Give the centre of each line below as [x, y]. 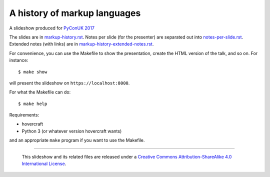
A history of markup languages [75, 13]
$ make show [33, 72]
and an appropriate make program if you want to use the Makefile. [77, 140]
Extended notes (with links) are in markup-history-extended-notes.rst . [81, 44]
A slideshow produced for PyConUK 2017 [52, 28]
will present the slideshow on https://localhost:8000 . [69, 83]
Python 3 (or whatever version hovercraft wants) [72, 131]
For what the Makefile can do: [40, 92]
